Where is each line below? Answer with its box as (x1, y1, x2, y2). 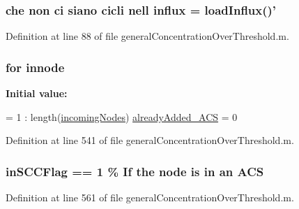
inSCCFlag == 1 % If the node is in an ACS (6, 162, 264, 180)
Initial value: (6, 86, 68, 101)
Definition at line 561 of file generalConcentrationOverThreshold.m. (6, 190, 294, 205)
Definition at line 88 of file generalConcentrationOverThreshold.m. (6, 29, 289, 43)
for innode (6, 58, 65, 75)
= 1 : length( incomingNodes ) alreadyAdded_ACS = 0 (6, 109, 238, 124)
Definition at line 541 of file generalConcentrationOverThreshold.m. (6, 133, 294, 147)
